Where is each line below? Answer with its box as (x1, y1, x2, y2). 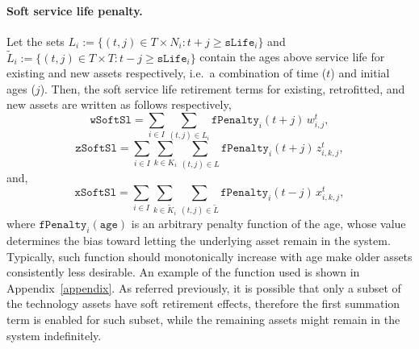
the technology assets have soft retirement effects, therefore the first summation (6, 295, 400, 312)
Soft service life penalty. (6, 2, 143, 19)
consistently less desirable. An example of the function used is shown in (6, 264, 360, 280)
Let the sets (6, 32, 65, 49)
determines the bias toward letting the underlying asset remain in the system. (6, 231, 391, 248)
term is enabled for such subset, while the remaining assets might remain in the (6, 310, 400, 327)
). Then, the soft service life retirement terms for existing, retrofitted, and (40, 80, 405, 97)
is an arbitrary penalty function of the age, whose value (131, 215, 406, 232)
